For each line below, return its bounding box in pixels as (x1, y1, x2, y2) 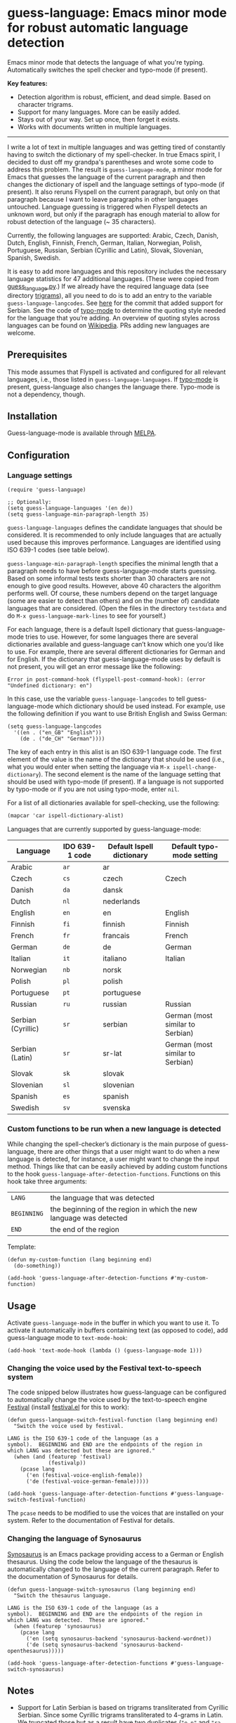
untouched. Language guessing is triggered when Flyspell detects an (7, 202, 208, 211)
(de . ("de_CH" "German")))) (20, 736, 105, 743)
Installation (7, 410, 58, 422)
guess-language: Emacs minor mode (7, 5, 227, 21)
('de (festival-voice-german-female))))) (25, 1478, 150, 1485)
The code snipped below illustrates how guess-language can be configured (7, 1388, 227, 1396)
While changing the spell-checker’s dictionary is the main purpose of (7, 1140, 207, 1148)
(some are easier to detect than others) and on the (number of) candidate (7, 597, 220, 605)
